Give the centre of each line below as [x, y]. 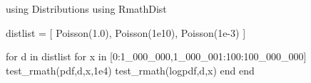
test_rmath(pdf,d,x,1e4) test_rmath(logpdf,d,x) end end [130, 70]
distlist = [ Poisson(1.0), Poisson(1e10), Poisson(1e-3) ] [126, 32]
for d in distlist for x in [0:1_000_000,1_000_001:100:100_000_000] [156, 56]
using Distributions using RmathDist [86, 9]
